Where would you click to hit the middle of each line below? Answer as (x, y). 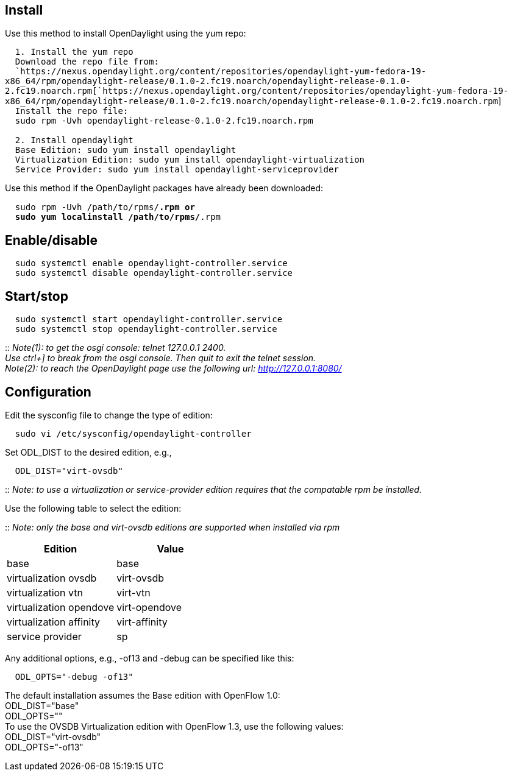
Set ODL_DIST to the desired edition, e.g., (88, 452)
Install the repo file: (72, 111)
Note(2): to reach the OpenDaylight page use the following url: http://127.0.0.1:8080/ (173, 369)
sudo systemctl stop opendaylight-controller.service (146, 329)
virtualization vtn (45, 592)
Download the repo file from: (87, 62)
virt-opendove (149, 607)
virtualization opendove (61, 607)
